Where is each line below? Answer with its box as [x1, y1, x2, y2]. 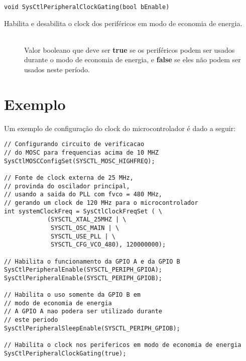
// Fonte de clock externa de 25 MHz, [4, 174, 134, 181]
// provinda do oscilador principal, [4, 182, 130, 190]
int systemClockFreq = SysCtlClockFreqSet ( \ [4, 207, 162, 215]
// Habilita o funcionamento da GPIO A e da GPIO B [4, 258, 180, 265]
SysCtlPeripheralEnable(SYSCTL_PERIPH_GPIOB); [4, 274, 162, 282]
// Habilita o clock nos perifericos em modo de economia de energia [4, 341, 241, 349]
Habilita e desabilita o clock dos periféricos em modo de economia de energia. [4, 18, 242, 28]
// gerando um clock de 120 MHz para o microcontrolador [4, 199, 198, 206]
